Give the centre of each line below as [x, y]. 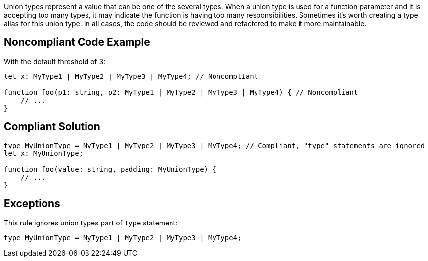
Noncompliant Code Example [77, 42]
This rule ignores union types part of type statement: [91, 223]
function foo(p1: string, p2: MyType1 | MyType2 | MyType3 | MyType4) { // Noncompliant [181, 92]
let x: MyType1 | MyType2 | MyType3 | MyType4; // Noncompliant [131, 76]
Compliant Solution [52, 127]
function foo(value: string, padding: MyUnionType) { [110, 169]
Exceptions [32, 204]
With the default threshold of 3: [55, 61]
